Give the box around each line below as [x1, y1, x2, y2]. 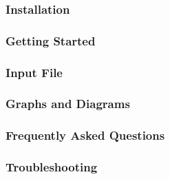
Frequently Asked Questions [6, 127, 165, 144]
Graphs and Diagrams [6, 95, 130, 112]
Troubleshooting [6, 158, 98, 176]
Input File [6, 63, 63, 81]
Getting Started [6, 32, 96, 49]
